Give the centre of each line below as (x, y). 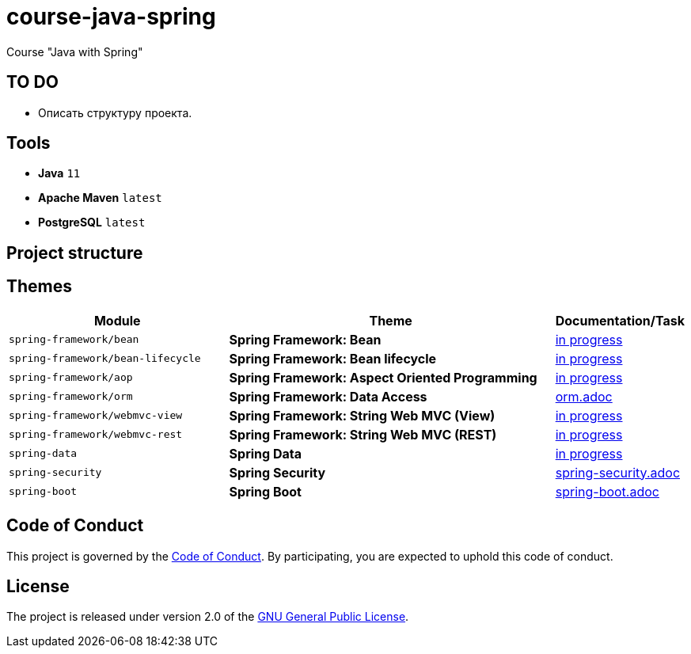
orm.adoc (584, 396)
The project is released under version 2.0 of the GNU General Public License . (208, 617)
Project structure (75, 253)
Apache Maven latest (100, 198)
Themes (40, 287)
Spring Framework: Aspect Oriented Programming (383, 377)
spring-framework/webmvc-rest (96, 435)
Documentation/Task (620, 320)
